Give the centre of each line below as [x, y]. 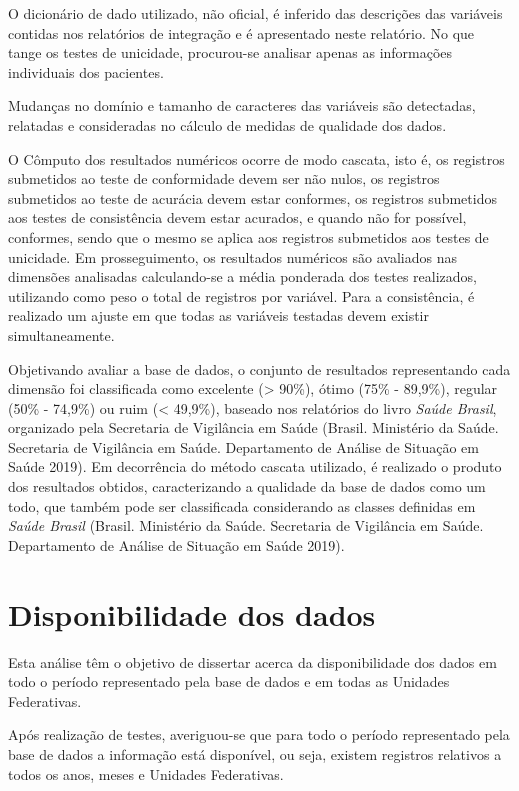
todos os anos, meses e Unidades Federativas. [146, 773]
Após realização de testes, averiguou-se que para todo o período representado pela [259, 734]
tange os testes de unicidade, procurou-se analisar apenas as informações [230, 52]
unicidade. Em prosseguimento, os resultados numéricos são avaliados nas [232, 256]
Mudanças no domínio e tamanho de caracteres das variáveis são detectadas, [242, 105]
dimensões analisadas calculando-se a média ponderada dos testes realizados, [242, 276]
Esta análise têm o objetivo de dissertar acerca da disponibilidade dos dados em [252, 661]
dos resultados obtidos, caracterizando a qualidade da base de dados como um [247, 486]
